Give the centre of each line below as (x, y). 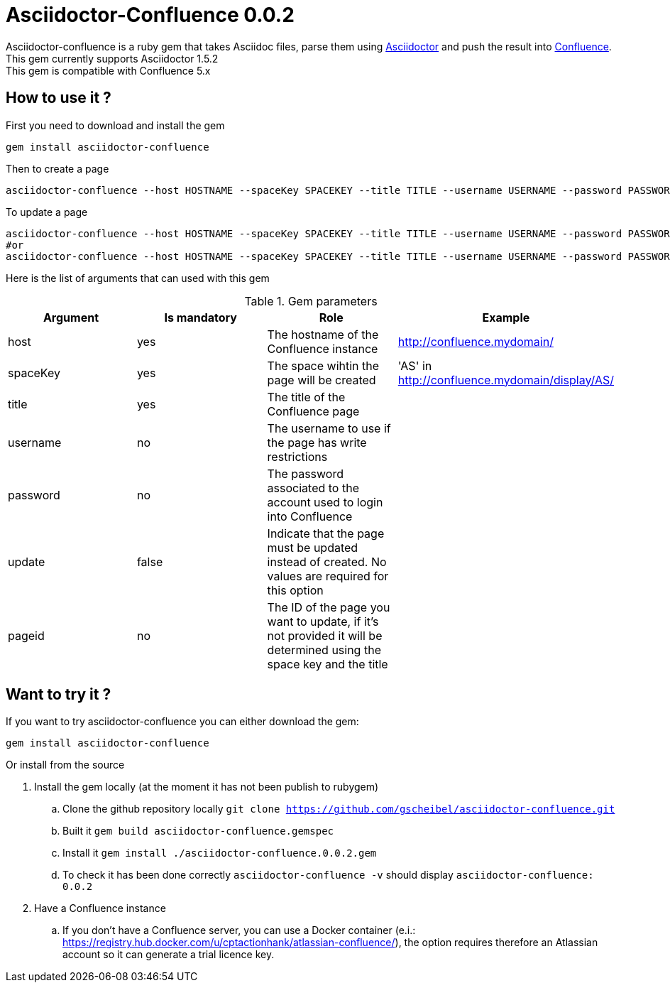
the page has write (317, 442)
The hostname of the (323, 334)
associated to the (313, 488)
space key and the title (328, 664)
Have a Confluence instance (100, 908)
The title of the (306, 397)
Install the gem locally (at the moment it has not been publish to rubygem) (207, 787)
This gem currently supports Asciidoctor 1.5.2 (112, 58)
